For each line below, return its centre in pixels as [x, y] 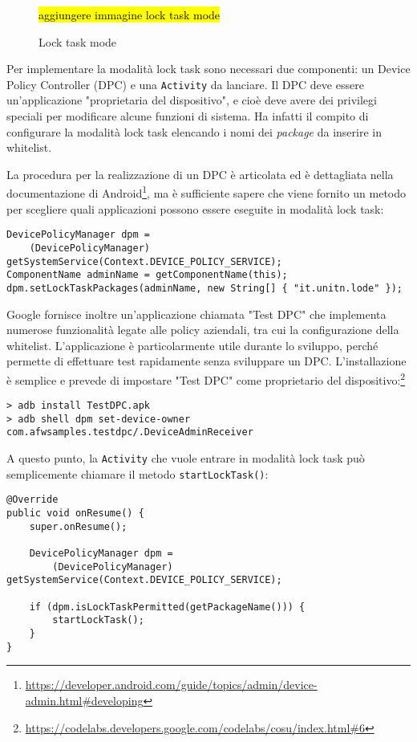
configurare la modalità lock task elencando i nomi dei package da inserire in [194, 131]
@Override [32, 500]
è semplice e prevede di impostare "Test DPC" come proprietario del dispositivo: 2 [206, 378]
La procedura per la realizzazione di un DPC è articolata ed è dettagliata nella [200, 174]
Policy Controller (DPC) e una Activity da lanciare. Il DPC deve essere [185, 84]
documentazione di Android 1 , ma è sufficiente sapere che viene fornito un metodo [206, 192]
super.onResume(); [78, 526]
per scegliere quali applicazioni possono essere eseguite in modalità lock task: [195, 208]
